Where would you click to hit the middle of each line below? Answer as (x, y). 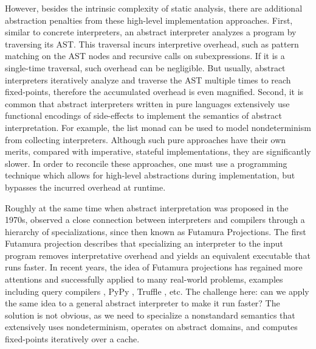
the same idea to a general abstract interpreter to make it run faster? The (143, 303)
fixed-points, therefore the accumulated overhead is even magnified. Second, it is (154, 92)
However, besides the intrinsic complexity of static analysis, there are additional (154, 8)
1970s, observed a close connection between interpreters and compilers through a (155, 220)
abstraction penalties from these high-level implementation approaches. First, (149, 20)
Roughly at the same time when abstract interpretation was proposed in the (147, 207)
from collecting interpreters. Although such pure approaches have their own (146, 139)
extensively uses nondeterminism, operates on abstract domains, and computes (151, 327)
